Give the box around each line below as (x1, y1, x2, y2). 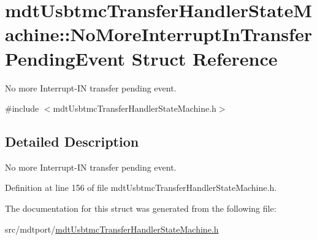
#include (5, 102, 39, 115)
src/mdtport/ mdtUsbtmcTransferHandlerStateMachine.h (5, 222, 219, 235)
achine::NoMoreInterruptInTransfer (5, 21, 312, 47)
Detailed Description (5, 132, 139, 151)
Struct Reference (131, 45, 278, 71)
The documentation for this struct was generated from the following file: (5, 202, 277, 215)
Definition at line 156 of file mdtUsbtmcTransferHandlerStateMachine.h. (5, 181, 277, 194)
